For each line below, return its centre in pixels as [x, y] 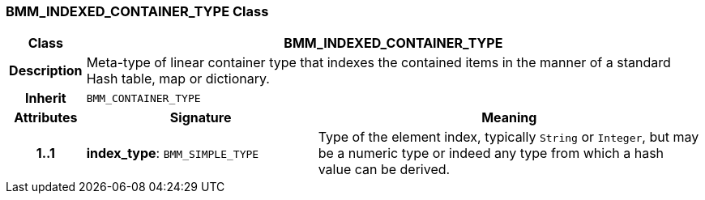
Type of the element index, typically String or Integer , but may [508, 137]
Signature [201, 118]
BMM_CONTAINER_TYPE [143, 98]
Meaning [509, 118]
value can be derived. [384, 170]
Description [46, 71]
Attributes [46, 118]
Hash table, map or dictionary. [178, 79]
